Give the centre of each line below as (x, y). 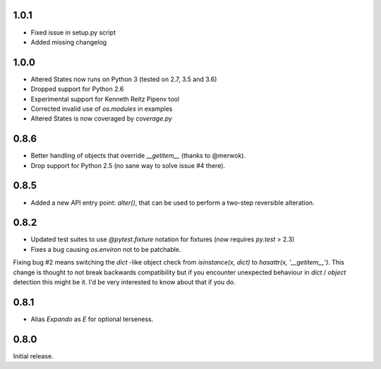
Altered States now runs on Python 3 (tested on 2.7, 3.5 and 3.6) (124, 79)
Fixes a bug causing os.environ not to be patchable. (106, 249)
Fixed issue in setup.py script (73, 32)
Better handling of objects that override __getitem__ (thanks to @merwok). (138, 156)
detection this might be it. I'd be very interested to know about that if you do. (124, 282)
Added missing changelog (69, 42)
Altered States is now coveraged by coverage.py (102, 119)
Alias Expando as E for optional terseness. (92, 319)
